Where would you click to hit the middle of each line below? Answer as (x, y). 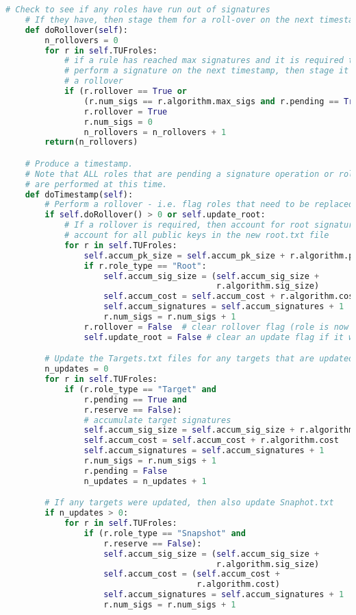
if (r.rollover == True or (125, 91)
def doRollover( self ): (76, 30)
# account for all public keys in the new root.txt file (196, 236)
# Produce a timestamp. (79, 164)
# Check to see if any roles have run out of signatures (138, 10)
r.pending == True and (135, 399)
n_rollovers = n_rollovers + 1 (155, 132)
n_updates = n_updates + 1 (145, 481)
